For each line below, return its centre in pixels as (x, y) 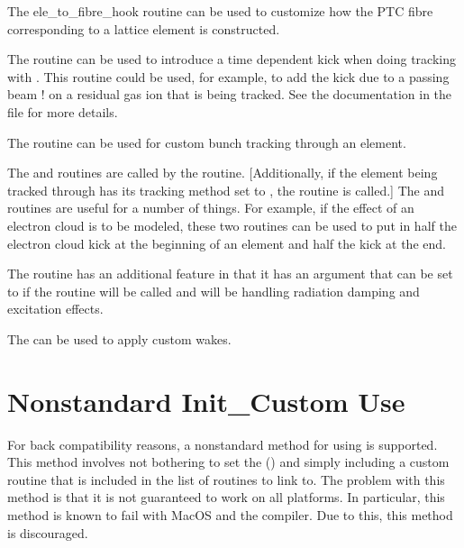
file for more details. (63, 111)
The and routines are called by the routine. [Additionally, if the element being (223, 173)
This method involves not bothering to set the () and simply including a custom (228, 462)
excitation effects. (55, 309)
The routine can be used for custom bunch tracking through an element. (207, 142)
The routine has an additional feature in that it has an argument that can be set (230, 274)
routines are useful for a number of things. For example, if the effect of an (211, 208)
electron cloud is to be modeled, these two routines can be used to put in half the (232, 225)
